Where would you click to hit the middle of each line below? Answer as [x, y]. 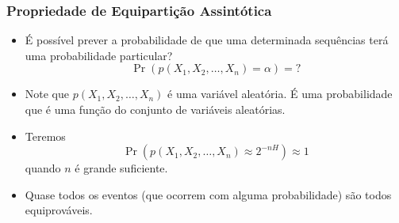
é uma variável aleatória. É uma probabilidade [280, 94]
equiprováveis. [59, 210]
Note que [47, 94]
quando [43, 168]
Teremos [45, 136]
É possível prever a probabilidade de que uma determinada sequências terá [207, 40]
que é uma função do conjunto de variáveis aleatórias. [155, 109]
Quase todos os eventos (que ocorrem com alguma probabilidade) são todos [208, 194]
